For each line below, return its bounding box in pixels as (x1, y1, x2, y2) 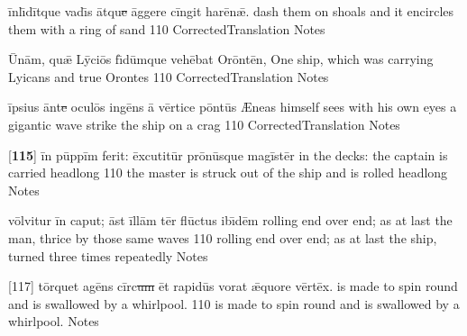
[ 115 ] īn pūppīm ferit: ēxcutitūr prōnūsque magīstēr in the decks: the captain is (8, 145, 448, 164)
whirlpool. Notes (8, 312, 99, 331)
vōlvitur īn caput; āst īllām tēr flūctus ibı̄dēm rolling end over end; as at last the (8, 211, 453, 230)
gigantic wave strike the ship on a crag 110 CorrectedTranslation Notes (8, 114, 400, 133)
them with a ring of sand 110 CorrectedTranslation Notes (8, 19, 325, 38)
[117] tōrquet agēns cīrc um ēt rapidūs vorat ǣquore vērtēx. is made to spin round (8, 277, 458, 295)
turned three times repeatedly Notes (8, 246, 208, 265)
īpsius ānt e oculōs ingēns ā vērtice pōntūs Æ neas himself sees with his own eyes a (8, 97, 457, 116)
